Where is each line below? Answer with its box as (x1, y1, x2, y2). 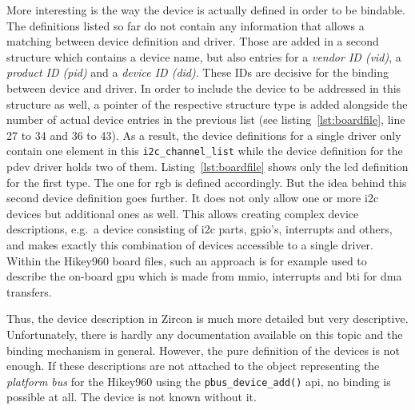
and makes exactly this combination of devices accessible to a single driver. (6, 236, 373, 253)
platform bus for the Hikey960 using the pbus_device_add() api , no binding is (6, 372, 391, 389)
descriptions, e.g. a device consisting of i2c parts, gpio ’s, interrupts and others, (6, 221, 393, 237)
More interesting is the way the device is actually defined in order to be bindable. (6, 2, 405, 18)
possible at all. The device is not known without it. (6, 388, 257, 405)
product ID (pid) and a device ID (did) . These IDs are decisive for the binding (6, 64, 389, 81)
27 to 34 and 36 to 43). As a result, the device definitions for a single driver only (6, 126, 401, 143)
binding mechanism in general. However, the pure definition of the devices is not (6, 341, 400, 358)
